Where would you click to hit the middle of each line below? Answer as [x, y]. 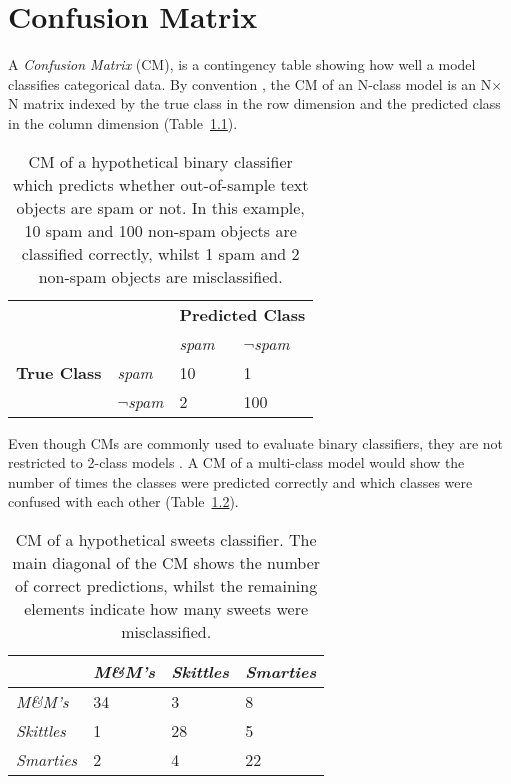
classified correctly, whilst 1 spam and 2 [160, 253]
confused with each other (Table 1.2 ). [123, 501]
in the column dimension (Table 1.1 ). [123, 122]
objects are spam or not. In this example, [160, 207]
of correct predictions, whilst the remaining [166, 585]
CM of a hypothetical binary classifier [160, 161]
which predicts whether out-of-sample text [160, 184]
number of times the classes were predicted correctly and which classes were [240, 481]
